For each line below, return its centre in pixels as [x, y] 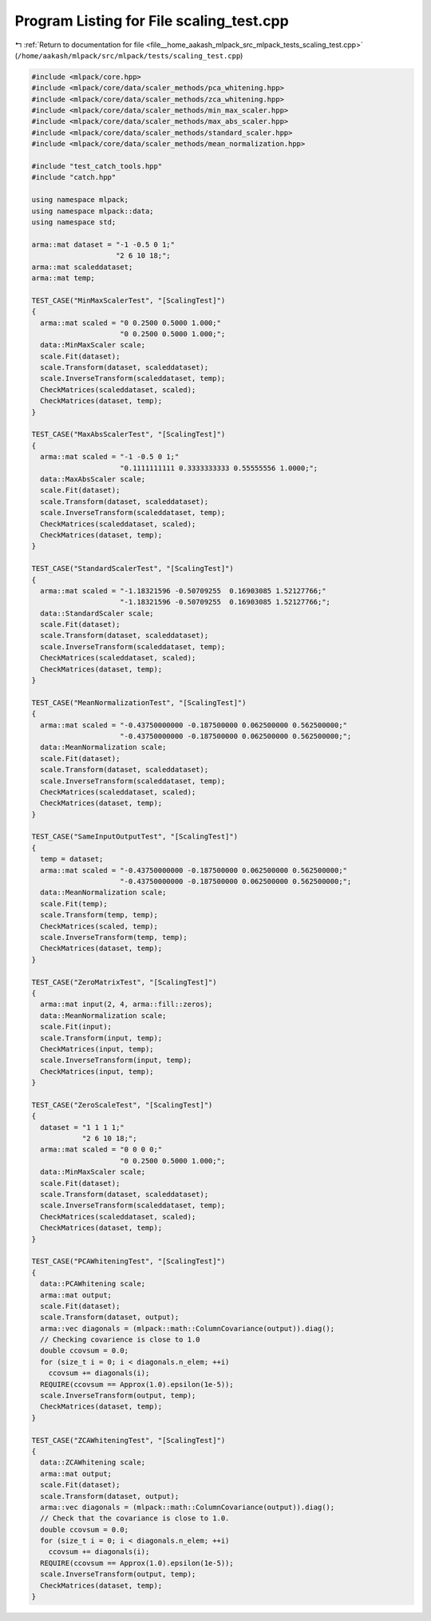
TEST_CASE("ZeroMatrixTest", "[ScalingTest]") [124, 982]
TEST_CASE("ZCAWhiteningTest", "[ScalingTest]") [129, 1440]
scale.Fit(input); [76, 1027]
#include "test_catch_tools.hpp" [97, 166]
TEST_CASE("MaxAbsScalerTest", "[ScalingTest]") [129, 434]
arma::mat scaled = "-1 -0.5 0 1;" [110, 457]
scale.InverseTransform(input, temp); [116, 1060]
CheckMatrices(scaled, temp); [99, 926]
